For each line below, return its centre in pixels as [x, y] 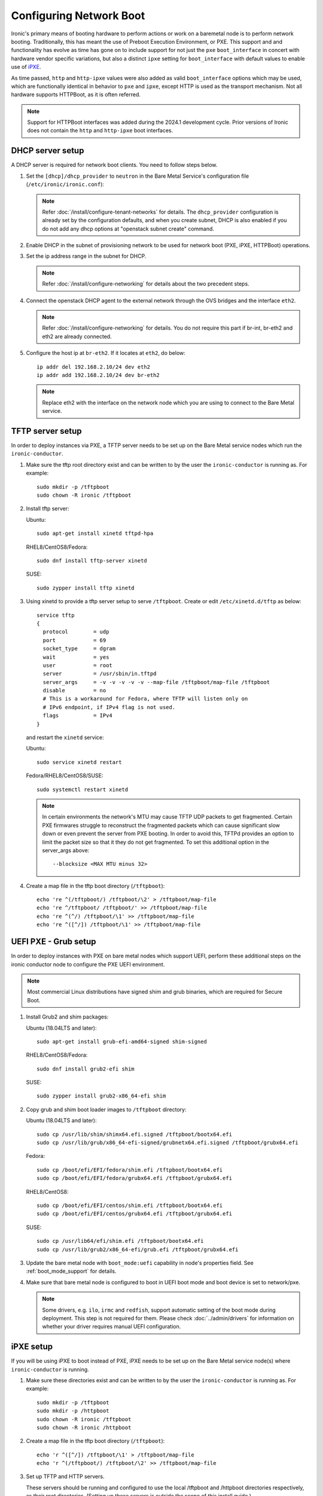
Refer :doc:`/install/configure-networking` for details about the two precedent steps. [146, 284]
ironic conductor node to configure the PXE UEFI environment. [88, 964]
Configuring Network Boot [78, 16]
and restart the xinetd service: [65, 738]
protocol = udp [76, 632]
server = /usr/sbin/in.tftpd [100, 674]
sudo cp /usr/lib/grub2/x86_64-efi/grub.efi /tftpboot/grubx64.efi [138, 1249]
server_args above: [66, 850]
